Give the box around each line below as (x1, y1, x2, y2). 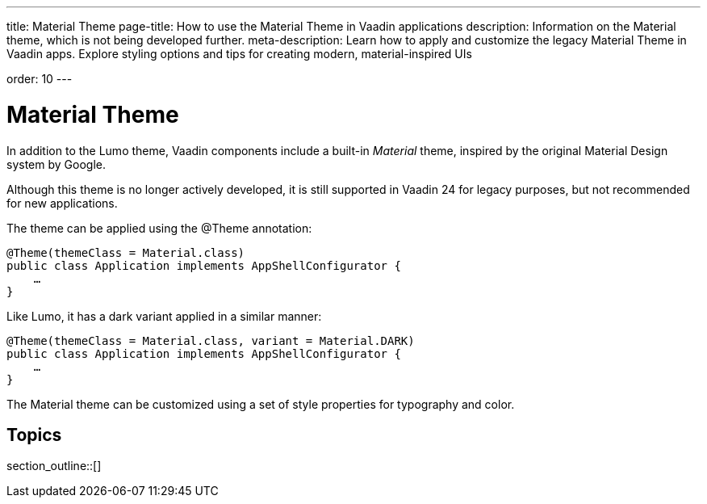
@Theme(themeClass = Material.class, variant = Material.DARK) (6, 334, 415, 347)
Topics (6, 424, 62, 445)
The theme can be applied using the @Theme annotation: (6, 220, 312, 235)
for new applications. (6, 195, 118, 210)
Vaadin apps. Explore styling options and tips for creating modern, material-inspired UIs (6, 47, 472, 61)
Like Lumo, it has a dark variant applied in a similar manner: (6, 309, 322, 323)
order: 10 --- (6, 72, 73, 86)
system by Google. (6, 157, 106, 171)
